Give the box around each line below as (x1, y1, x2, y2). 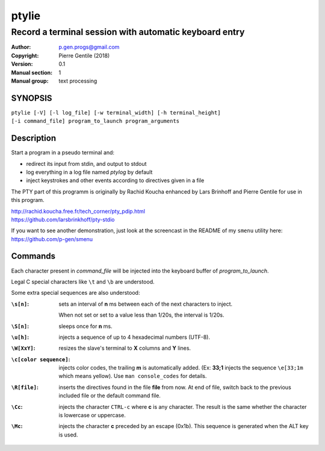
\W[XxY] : (11, 344, 36, 352)
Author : (11, 43, 31, 51)
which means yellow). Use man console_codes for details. (58, 373, 207, 380)
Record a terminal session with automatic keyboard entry (11, 27, 245, 37)
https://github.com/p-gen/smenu (11, 235, 93, 242)
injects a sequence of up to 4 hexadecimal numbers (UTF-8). (58, 333, 211, 341)
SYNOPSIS (11, 93, 52, 103)
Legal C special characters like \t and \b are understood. (11, 278, 155, 285)
